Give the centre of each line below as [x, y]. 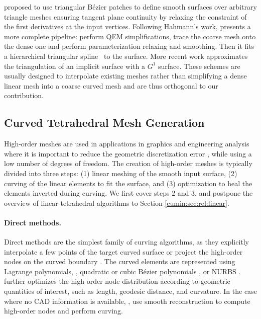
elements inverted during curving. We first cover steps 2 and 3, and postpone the [128, 193]
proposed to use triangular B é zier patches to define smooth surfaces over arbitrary [130, 7]
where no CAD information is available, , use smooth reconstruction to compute [127, 301]
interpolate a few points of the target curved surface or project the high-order [123, 251]
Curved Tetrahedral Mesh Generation [104, 123]
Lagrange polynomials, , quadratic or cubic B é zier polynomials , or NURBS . [122, 271]
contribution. [24, 95]
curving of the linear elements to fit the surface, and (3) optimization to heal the [128, 183]
